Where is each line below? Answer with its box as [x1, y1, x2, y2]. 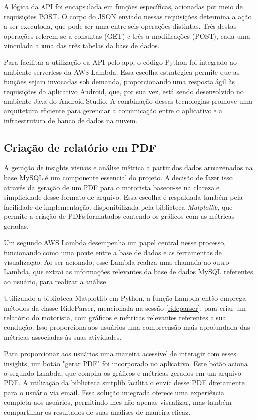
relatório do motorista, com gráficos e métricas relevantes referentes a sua [4, 312, 226, 322]
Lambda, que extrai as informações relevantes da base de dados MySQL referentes [4, 266, 253, 277]
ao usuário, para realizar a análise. [4, 276, 108, 286]
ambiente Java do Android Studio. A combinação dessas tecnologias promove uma [4, 96, 253, 106]
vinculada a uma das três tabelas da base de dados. [4, 40, 160, 51]
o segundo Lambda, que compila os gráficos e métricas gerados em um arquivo [4, 367, 241, 378]
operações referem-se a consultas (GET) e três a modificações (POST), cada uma [4, 30, 250, 41]
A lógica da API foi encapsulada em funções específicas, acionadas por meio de [4, 1, 243, 11]
